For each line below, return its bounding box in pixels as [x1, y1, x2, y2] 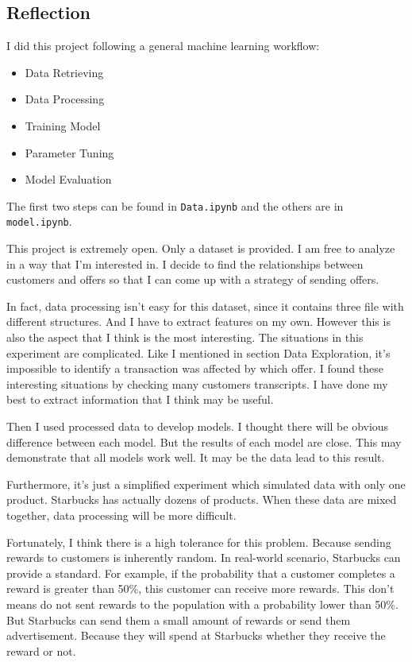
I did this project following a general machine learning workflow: [6, 37, 320, 54]
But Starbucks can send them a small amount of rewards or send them [6, 611, 351, 628]
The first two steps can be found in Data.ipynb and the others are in [6, 197, 344, 214]
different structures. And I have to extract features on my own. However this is [6, 313, 391, 330]
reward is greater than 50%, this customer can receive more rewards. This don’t [6, 580, 395, 597]
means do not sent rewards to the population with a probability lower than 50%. [6, 595, 399, 612]
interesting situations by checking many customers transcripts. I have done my [6, 375, 388, 392]
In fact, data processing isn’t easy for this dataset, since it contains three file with [6, 297, 404, 314]
